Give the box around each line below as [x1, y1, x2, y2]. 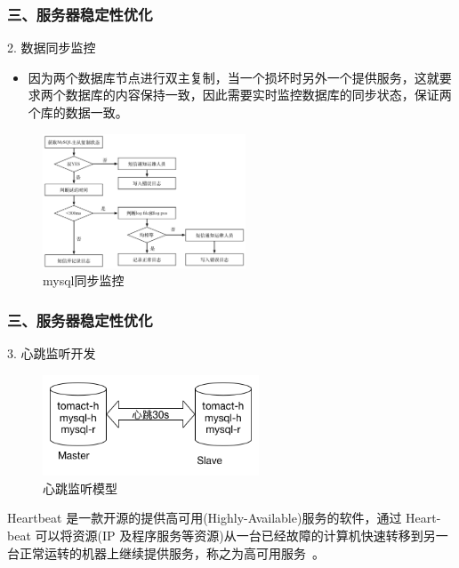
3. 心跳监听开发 [7, 344, 96, 363]
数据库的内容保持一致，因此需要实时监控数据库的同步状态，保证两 [65, 85, 452, 104]
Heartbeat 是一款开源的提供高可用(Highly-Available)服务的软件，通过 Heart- [7, 508, 441, 527]
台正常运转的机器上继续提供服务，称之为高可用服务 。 [7, 543, 325, 562]
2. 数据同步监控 [7, 38, 96, 57]
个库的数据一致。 [28, 103, 128, 121]
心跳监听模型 [43, 478, 117, 497]
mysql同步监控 [43, 271, 125, 290]
